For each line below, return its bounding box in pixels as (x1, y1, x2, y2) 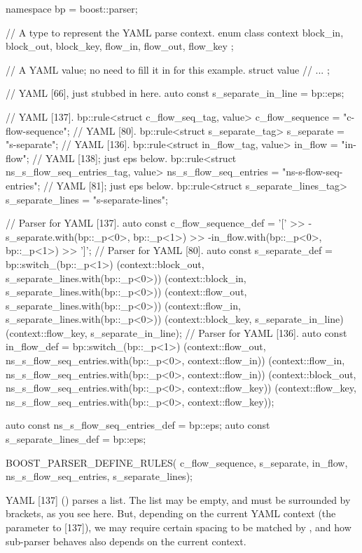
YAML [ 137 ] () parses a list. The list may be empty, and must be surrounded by (6, 492, 351, 507)
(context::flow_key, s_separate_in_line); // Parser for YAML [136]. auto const (6, 325, 347, 340)
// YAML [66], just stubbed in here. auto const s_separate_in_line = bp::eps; (6, 86, 344, 100)
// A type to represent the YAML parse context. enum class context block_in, (6, 25, 344, 39)
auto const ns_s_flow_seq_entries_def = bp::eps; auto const (6, 418, 270, 432)
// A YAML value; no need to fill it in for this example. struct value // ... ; (6, 62, 330, 76)
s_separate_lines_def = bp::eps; (6, 432, 146, 446)
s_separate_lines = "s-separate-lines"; (6, 192, 168, 206)
